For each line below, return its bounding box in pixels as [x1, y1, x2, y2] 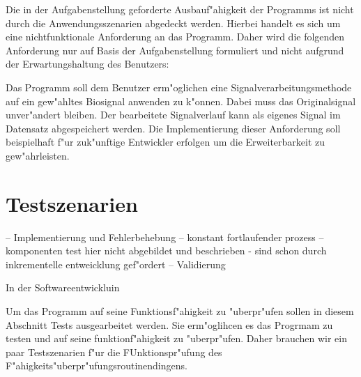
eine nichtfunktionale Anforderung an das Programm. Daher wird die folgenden [6, 29, 345, 44]
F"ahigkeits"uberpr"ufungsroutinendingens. [6, 358, 187, 373]
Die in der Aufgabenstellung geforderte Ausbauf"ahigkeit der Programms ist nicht [6, 2, 354, 16]
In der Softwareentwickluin [6, 280, 120, 295]
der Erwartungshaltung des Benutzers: [6, 56, 169, 71]
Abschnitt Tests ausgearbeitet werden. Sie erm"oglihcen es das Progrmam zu [6, 317, 333, 332]
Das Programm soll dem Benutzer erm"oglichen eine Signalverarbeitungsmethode [6, 79, 352, 94]
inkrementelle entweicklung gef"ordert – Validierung [6, 256, 226, 271]
